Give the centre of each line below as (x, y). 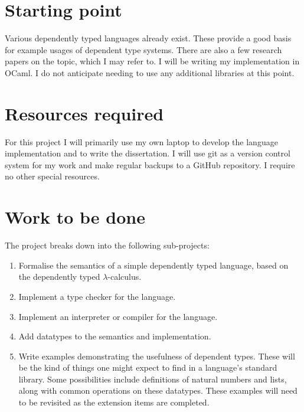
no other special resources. (52, 176)
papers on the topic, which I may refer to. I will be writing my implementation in (152, 61)
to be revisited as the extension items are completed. (114, 402)
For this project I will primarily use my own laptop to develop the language (141, 141)
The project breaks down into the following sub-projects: (107, 245)
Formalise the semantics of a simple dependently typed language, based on (153, 265)
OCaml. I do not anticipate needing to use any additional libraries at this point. (150, 72)
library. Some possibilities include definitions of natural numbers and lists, (153, 379)
